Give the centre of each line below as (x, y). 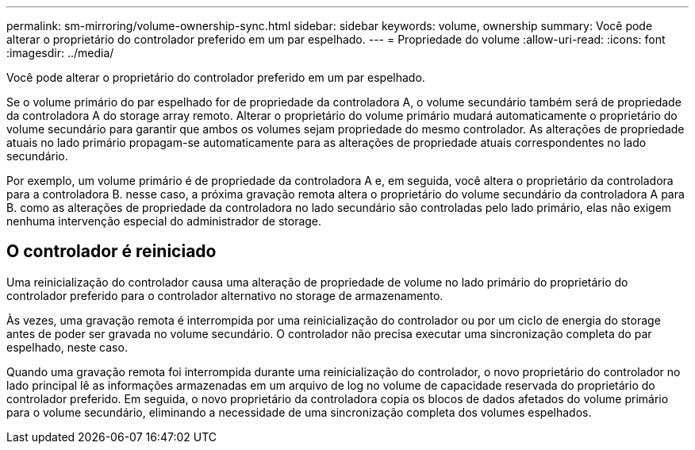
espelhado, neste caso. (67, 347)
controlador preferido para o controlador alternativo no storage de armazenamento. (225, 295)
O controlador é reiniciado (111, 252)
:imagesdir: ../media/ (60, 53)
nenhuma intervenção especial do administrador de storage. (164, 221)
